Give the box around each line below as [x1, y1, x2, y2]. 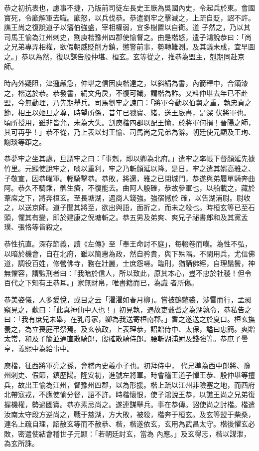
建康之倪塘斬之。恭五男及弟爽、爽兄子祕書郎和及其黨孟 [66, 212, 248, 222]
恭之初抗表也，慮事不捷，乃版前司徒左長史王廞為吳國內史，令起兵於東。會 [4, 2, 248, 12]
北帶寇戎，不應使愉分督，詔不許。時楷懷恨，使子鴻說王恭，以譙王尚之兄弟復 [4, 389, 255, 400]
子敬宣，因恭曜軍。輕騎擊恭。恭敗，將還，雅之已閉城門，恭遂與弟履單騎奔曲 [4, 173, 255, 183]
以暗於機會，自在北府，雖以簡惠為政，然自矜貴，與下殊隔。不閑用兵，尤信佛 [4, 248, 255, 258]
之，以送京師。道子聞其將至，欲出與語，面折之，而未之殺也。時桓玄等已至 [4, 202, 248, 213]
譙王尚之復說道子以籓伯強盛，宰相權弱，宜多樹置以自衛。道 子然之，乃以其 [4, 22, 251, 32]
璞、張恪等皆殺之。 [4, 222, 67, 232]
